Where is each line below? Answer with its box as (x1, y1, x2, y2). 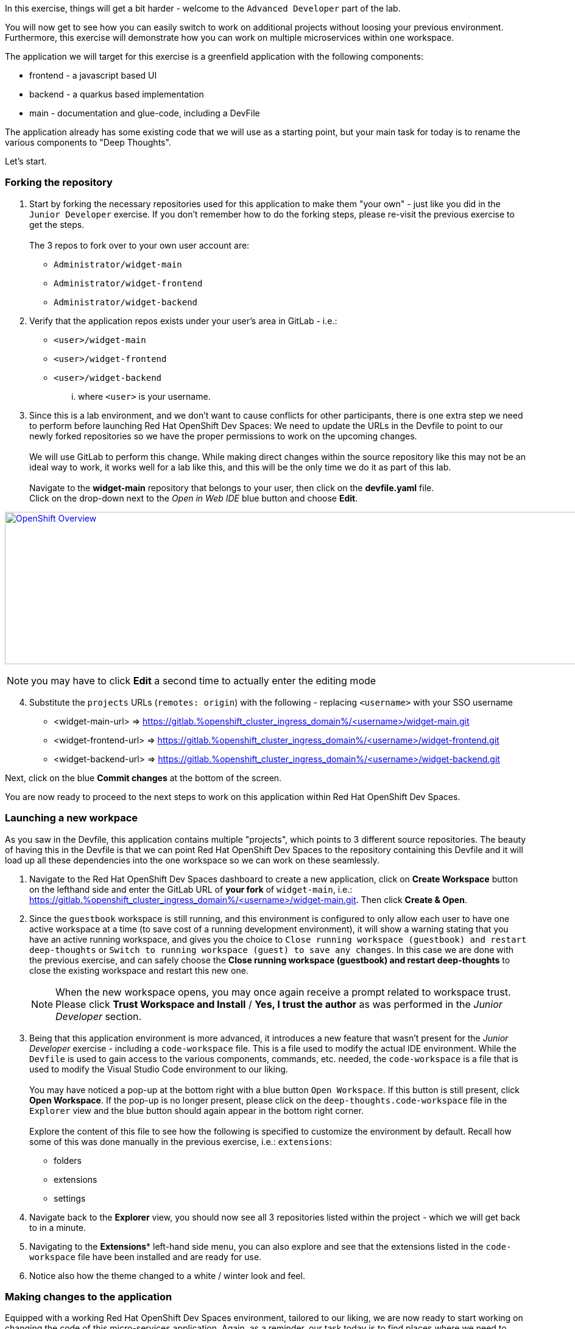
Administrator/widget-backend (54, 297, 198, 307)
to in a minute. (29, 1222, 86, 1233)
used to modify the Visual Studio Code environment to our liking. (29, 1063, 288, 1074)
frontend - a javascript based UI (29, 70, 157, 80)
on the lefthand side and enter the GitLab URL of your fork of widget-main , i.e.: (29, 884, 353, 895)
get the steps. (29, 219, 85, 230)
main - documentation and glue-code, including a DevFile (29, 108, 260, 118)
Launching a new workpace (5, 812, 138, 824)
